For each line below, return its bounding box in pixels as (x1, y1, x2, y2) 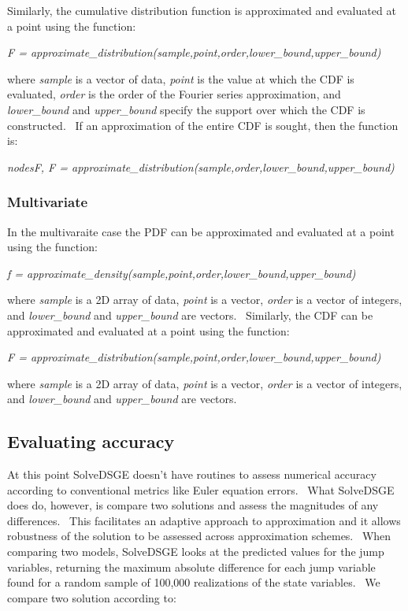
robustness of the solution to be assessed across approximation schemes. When (7, 528, 391, 544)
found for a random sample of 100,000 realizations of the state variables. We (7, 574, 380, 591)
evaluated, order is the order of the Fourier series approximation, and (7, 86, 341, 102)
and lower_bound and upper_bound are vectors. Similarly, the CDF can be (7, 306, 373, 323)
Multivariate (7, 192, 88, 212)
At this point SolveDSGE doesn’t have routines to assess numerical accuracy (7, 466, 376, 483)
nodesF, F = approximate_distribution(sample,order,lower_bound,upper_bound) (7, 158, 395, 175)
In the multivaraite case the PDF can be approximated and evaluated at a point (7, 223, 395, 239)
